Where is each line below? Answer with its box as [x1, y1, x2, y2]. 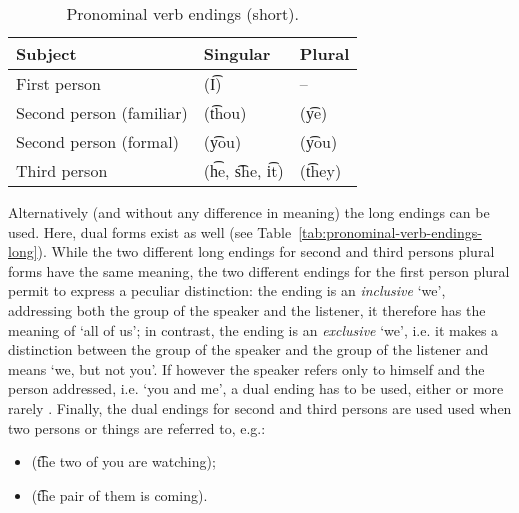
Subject [16, 42, 77, 65]
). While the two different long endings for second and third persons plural [37, 241, 495, 262]
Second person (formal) [16, 130, 179, 153]
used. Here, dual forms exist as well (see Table [8, 221, 292, 242]
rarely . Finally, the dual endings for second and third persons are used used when [8, 397, 512, 418]
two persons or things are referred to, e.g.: [8, 417, 266, 438]
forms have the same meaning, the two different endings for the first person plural [8, 260, 510, 281]
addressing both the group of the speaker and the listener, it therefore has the [8, 299, 486, 320]
